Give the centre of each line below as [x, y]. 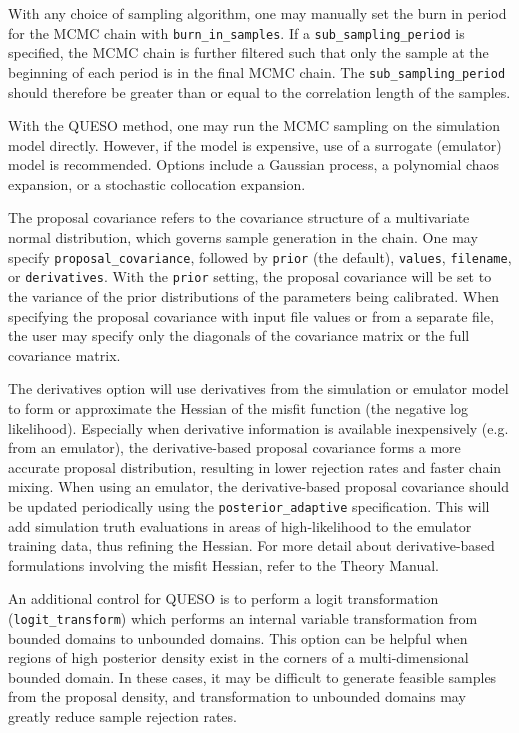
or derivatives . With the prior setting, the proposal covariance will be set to [250, 276]
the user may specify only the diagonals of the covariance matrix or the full [239, 335]
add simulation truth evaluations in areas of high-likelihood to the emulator [240, 525]
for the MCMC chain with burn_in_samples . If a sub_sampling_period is [236, 32]
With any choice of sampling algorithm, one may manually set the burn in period [257, 13]
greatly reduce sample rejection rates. [122, 715]
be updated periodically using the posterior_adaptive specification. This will [249, 505]
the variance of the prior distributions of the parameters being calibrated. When [253, 295]
